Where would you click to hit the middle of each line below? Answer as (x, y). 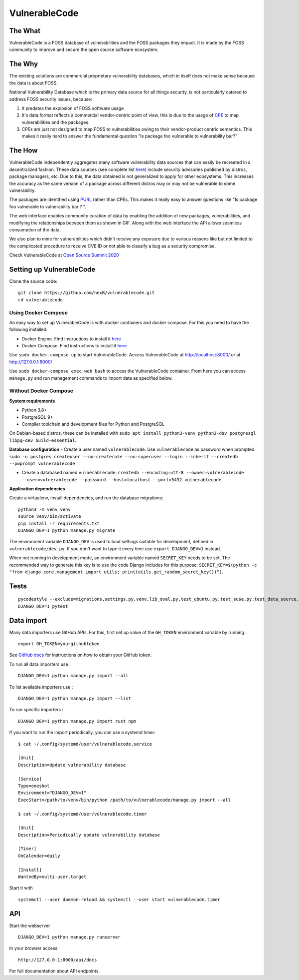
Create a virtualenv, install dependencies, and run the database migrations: (86, 498)
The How (23, 151)
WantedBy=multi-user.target (52, 877)
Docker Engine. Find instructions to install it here (72, 339)
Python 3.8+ (34, 410)
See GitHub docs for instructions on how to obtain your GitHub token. (80, 655)
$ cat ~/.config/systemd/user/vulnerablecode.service (85, 744)
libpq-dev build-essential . (43, 440)
